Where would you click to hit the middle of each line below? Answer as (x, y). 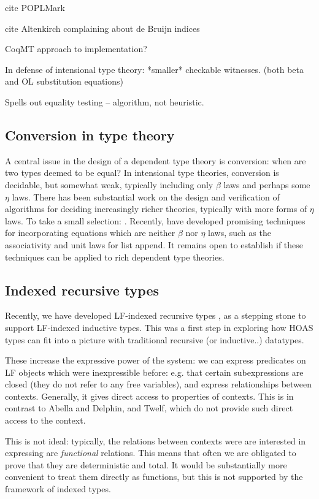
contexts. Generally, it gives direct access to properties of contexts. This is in (149, 396)
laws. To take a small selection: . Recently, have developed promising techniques (155, 220)
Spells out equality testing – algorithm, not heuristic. (105, 101)
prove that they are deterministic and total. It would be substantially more (146, 464)
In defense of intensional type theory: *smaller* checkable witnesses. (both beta (155, 69)
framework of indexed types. (58, 489)
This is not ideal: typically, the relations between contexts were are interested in (156, 440)
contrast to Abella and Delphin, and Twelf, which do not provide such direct (149, 408)
